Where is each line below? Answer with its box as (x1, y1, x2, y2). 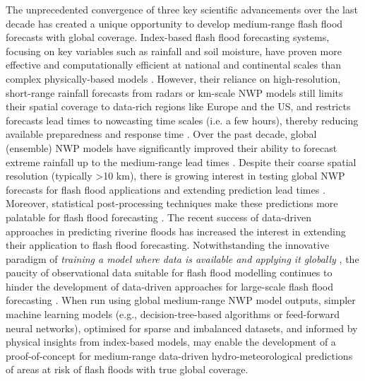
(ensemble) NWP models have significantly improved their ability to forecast (6, 140, 337, 155)
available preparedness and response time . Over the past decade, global (6, 127, 317, 141)
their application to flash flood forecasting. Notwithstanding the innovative (6, 238, 330, 252)
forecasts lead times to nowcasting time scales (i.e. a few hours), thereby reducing (6, 112, 359, 127)
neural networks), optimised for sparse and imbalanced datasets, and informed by (6, 320, 358, 335)
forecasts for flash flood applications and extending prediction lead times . (6, 182, 325, 197)
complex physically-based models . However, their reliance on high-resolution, (6, 71, 341, 86)
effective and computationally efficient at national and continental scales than (6, 57, 341, 72)
